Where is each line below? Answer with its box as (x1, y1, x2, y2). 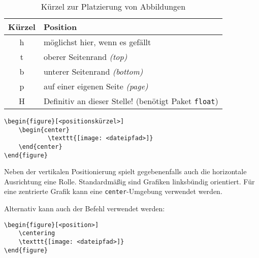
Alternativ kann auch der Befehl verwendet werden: (4, 203, 165, 214)
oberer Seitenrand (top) (43, 51, 127, 62)
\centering (18, 230, 55, 237)
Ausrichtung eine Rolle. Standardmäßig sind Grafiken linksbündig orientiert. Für (4, 176, 255, 186)
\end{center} (18, 143, 62, 150)
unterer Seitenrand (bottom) (43, 66, 143, 77)
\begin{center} (18, 126, 70, 134)
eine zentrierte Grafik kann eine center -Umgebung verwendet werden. (4, 186, 222, 197)
